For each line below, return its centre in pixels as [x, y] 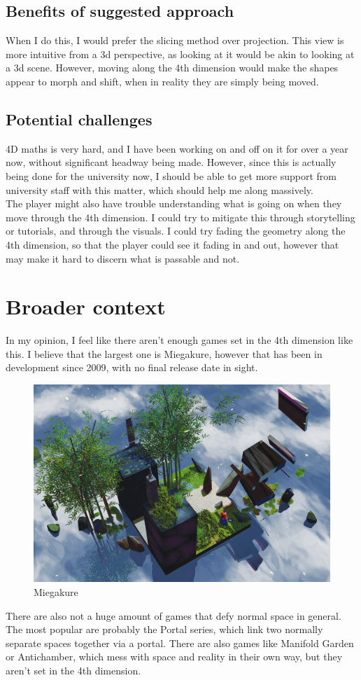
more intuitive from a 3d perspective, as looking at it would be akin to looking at [180, 54]
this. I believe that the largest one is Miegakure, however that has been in [164, 353]
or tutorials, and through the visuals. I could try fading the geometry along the [176, 231]
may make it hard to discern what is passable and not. [123, 258]
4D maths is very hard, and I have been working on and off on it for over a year [177, 148]
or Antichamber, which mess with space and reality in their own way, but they [174, 657]
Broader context [86, 306]
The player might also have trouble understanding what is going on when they [174, 203]
